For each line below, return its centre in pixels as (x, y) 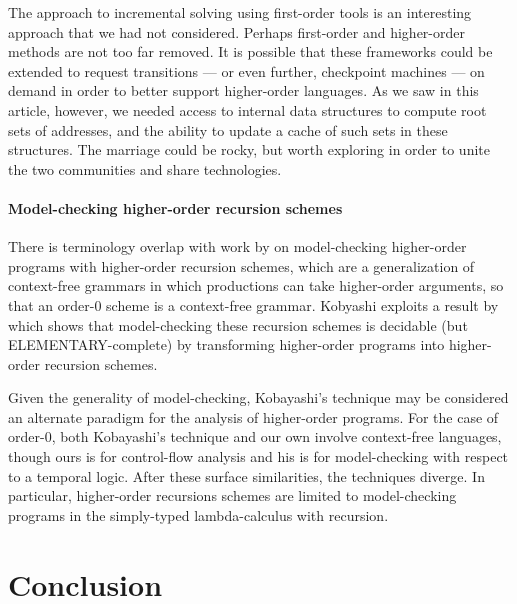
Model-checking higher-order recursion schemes (175, 207)
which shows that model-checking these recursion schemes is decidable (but (238, 324)
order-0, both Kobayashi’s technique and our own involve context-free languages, (255, 436)
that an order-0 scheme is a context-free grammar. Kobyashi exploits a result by (253, 304)
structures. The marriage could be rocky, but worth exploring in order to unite (249, 149)
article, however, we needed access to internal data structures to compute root (247, 109)
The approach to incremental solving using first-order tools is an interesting (240, 12)
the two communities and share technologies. (145, 168)
